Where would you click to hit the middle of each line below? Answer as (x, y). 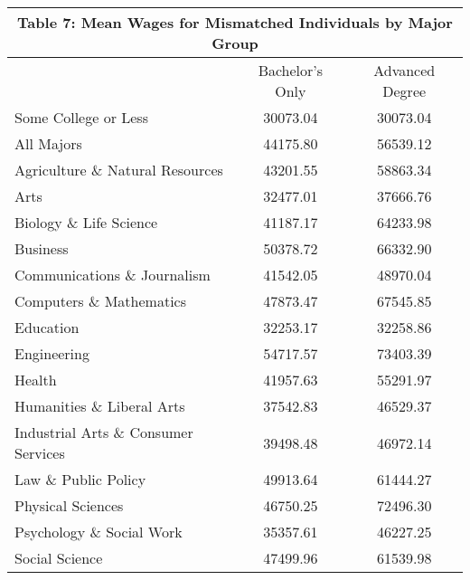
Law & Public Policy (80, 479)
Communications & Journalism (113, 275)
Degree (404, 91)
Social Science (59, 558)
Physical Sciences (69, 505)
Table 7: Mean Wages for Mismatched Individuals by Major (235, 22)
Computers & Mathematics (100, 301)
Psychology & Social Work (99, 532)
